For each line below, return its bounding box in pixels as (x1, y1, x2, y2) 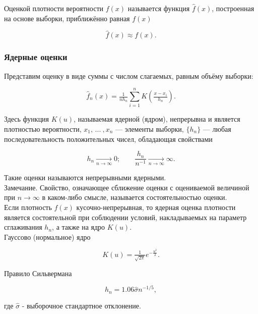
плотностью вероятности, (4, 123, 82, 134)
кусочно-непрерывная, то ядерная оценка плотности (76, 201, 236, 212)
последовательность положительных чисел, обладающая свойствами (4, 133, 213, 144)
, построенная (212, 3, 254, 13)
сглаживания (4, 222, 42, 232)
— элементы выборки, (115, 123, 184, 134)
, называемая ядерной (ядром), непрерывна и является (74, 114, 240, 124)
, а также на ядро (52, 222, 105, 232)
